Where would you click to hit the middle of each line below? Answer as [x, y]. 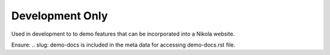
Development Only [60, 16]
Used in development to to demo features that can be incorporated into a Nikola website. [123, 34]
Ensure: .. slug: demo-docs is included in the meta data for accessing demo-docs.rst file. [123, 45]
